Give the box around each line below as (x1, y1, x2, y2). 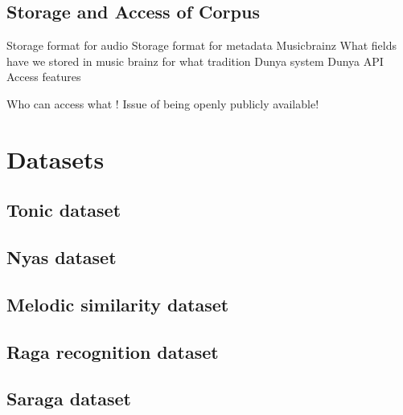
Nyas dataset (6, 245, 117, 270)
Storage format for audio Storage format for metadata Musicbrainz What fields (6, 37, 397, 54)
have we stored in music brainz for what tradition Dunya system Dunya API (6, 52, 384, 69)
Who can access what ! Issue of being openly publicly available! (6, 95, 319, 112)
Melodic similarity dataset (6, 291, 229, 316)
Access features (6, 68, 81, 85)
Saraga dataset (6, 386, 131, 411)
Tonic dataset (6, 197, 121, 222)
